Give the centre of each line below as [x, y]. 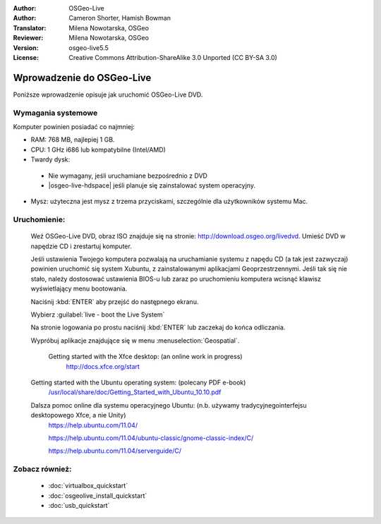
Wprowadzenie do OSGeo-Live [82, 78]
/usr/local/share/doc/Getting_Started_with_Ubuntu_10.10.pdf [135, 392]
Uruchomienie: [39, 220]
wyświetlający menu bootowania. [79, 288]
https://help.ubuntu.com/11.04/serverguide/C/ [115, 451]
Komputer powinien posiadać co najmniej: [74, 127]
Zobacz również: [42, 469]
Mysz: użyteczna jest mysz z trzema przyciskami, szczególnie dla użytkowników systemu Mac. [169, 202]
